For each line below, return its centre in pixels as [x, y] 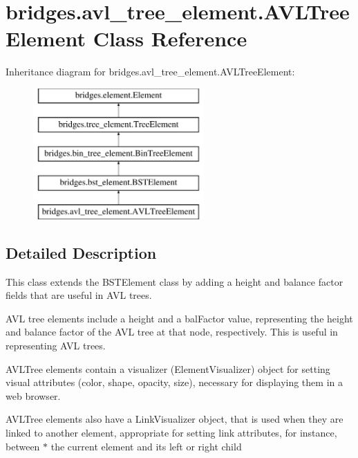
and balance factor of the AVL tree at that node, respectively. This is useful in [172, 332]
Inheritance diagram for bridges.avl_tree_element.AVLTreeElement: [150, 72]
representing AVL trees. [56, 346]
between [23, 446]
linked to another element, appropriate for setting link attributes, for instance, [171, 433]
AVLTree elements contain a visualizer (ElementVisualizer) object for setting [168, 368]
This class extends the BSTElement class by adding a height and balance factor [175, 281]
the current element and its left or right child [146, 446]
